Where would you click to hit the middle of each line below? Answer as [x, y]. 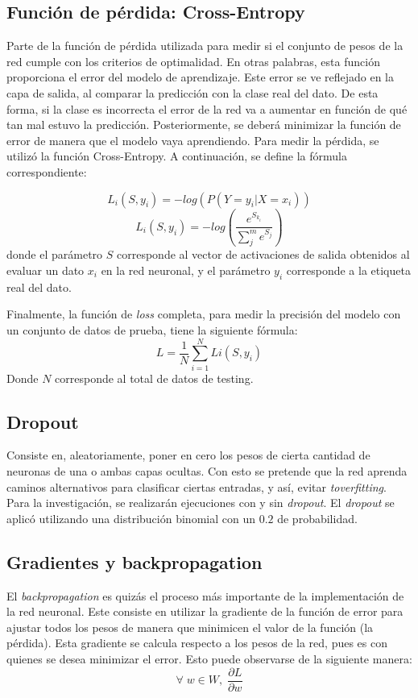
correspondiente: [47, 171]
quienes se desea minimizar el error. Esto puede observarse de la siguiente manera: [209, 659]
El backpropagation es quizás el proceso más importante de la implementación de [205, 595]
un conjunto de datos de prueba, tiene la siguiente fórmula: [152, 329]
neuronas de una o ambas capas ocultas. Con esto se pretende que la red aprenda [207, 471]
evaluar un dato [46, 270]
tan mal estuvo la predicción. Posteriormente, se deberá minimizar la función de [204, 125]
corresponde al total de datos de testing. [154, 378]
